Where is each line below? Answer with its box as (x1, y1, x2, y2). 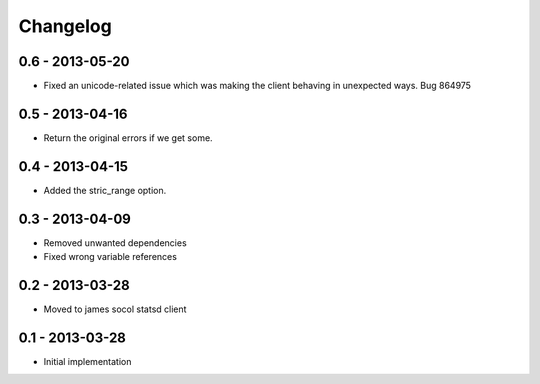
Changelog (18, 15, 112, 37)
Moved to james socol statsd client (43, 303, 187, 315)
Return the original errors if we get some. (43, 131, 214, 144)
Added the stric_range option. (43, 184, 167, 196)
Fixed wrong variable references (43, 251, 177, 263)
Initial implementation (43, 355, 132, 367)
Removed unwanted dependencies (43, 236, 187, 249)
